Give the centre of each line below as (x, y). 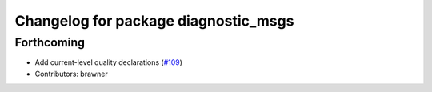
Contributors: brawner (71, 74)
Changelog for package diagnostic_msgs (154, 21)
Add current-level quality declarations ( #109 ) (109, 62)
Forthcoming (50, 42)
